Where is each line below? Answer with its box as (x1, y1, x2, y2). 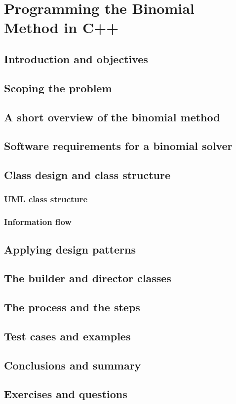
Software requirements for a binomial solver (4, 138, 233, 153)
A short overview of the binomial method (4, 109, 220, 124)
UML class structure (4, 193, 88, 205)
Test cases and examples (4, 328, 131, 343)
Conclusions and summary (4, 357, 141, 372)
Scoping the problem (4, 80, 112, 95)
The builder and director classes (4, 270, 171, 286)
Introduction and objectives (4, 51, 148, 66)
